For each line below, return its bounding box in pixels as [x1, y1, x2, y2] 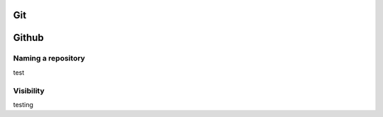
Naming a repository [13, 54, 85, 63]
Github [13, 32, 44, 44]
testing [13, 100, 33, 109]
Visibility [13, 85, 45, 95]
